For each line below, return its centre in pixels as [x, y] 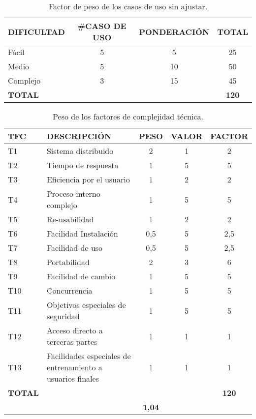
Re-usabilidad [70, 219]
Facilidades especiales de [89, 356]
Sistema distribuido [80, 151]
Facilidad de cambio [81, 276]
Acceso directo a [75, 330]
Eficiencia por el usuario [88, 179]
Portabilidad [68, 262]
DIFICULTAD [36, 31]
